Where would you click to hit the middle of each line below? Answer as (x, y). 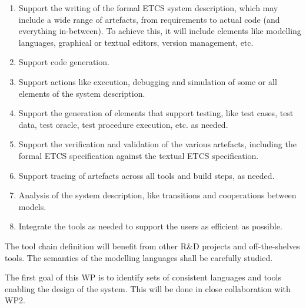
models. (32, 206)
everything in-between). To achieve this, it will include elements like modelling (160, 31)
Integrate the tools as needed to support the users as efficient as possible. (150, 226)
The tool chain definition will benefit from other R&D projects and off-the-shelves (152, 246)
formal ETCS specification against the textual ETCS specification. (139, 155)
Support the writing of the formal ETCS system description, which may (148, 8)
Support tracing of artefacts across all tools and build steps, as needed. (147, 175)
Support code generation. (64, 62)
